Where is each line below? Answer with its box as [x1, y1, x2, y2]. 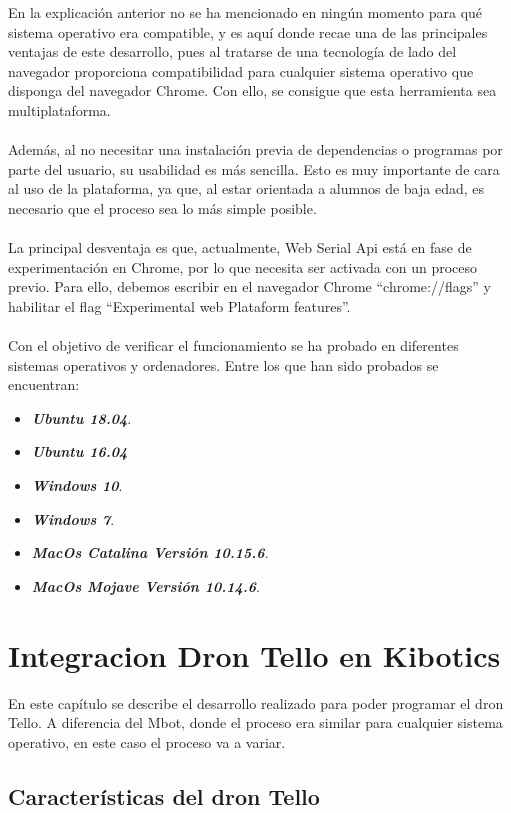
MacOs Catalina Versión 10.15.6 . [31, 542, 269, 563]
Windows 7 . [31, 508, 115, 529]
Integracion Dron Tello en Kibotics [8, 634, 501, 675]
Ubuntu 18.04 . [31, 407, 132, 428]
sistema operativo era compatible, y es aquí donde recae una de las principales [8, 21, 488, 42]
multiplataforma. [8, 99, 111, 120]
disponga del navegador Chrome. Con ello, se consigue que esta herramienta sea [8, 80, 497, 101]
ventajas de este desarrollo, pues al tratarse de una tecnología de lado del [8, 41, 457, 62]
